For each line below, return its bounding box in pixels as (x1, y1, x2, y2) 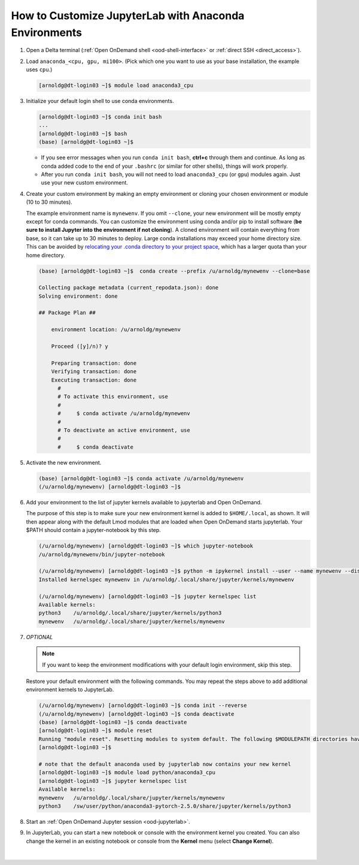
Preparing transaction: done (51, 359, 137, 367)
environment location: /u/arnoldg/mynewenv (51, 326, 181, 333)
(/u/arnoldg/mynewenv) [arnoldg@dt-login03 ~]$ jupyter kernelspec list (38, 593, 257, 600)
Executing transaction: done (51, 376, 137, 383)
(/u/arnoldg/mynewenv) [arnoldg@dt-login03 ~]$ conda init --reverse (38, 702, 247, 709)
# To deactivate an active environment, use (57, 427, 191, 434)
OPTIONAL (26, 633, 53, 640)
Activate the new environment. (26, 459, 102, 466)
